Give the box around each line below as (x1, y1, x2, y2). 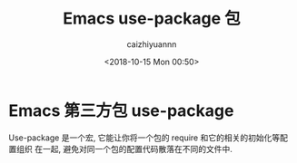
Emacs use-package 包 (62, 8, 242, 29)
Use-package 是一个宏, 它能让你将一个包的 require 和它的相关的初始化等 (8, 132, 281, 143)
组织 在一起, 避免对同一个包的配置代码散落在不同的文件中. (15, 143, 233, 154)
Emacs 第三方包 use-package (8, 101, 234, 120)
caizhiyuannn (126, 38, 177, 50)
